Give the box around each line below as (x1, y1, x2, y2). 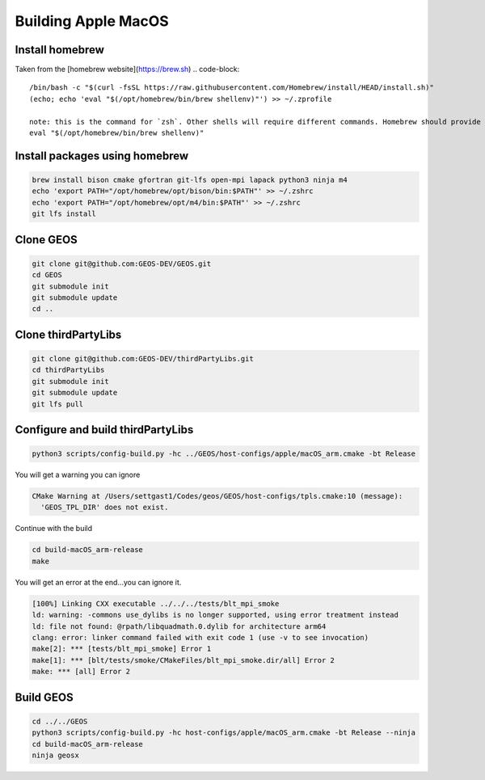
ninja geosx (32, 750, 80, 760)
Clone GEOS (15, 233, 78, 247)
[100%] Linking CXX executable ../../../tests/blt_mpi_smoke (32, 599, 280, 608)
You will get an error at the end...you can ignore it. (15, 577, 182, 587)
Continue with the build (15, 524, 93, 533)
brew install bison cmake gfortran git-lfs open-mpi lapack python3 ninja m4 (32, 175, 348, 185)
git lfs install (32, 209, 97, 218)
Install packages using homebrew (15, 149, 189, 162)
